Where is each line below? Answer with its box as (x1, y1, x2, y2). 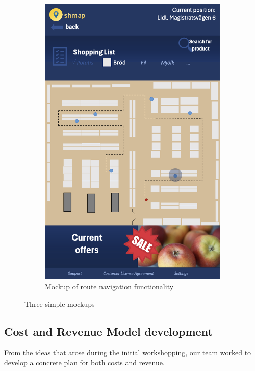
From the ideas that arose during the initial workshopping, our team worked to (4, 347, 251, 358)
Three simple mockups (24, 298, 95, 309)
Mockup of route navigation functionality (45, 281, 174, 292)
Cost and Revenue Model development (4, 323, 213, 339)
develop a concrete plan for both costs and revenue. (4, 357, 165, 368)
